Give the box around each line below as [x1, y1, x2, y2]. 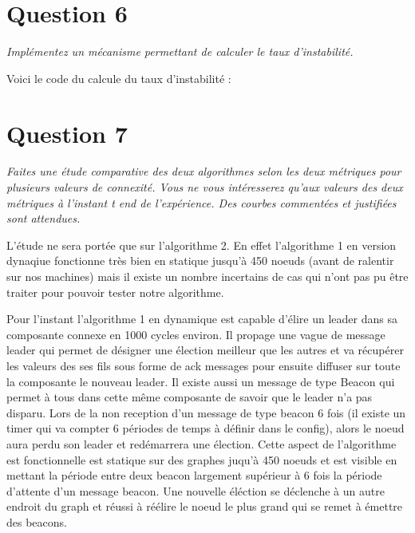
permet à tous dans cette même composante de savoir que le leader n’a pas [6, 389, 373, 405]
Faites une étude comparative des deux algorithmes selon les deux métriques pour [6, 163, 401, 180]
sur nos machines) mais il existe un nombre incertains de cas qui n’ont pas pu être [6, 268, 409, 284]
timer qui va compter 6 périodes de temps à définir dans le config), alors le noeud [6, 420, 405, 436]
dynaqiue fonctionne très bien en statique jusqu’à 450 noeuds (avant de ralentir [6, 252, 394, 269]
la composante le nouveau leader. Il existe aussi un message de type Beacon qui [6, 373, 395, 389]
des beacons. [6, 513, 67, 530]
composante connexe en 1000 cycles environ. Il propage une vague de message [6, 326, 385, 342]
